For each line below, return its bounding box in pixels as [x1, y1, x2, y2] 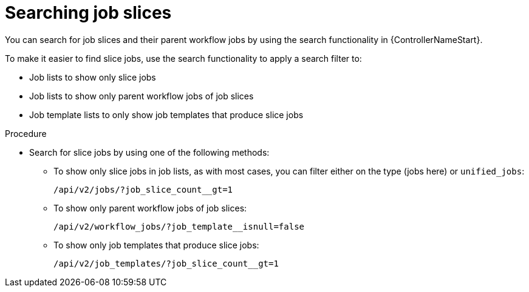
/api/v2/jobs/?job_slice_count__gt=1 [53, 184, 233, 194]
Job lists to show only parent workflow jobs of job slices [29, 90, 254, 101]
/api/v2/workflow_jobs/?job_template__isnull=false [53, 221, 305, 231]
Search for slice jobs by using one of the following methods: [29, 147, 270, 158]
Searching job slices [5, 2, 172, 23]
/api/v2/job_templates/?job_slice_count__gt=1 [53, 258, 279, 268]
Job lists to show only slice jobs [29, 71, 156, 82]
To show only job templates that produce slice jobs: [53, 239, 259, 250]
